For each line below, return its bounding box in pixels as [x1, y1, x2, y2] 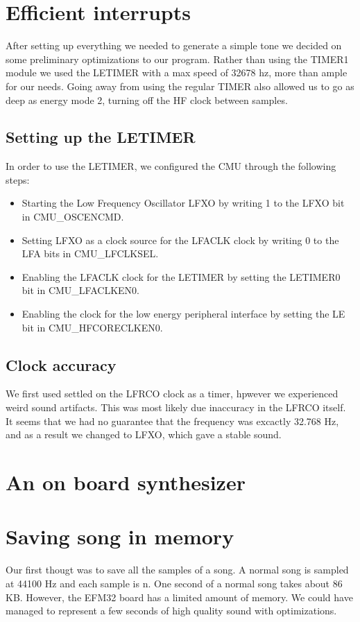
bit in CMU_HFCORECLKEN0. [22, 320, 163, 334]
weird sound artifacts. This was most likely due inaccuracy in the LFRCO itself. [6, 400, 346, 415]
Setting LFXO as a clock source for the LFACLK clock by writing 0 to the [22, 232, 339, 247]
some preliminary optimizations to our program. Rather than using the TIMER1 [6, 51, 349, 66]
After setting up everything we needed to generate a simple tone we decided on [6, 38, 342, 53]
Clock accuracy [6, 354, 117, 375]
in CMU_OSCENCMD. [22, 209, 124, 224]
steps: [6, 172, 30, 187]
